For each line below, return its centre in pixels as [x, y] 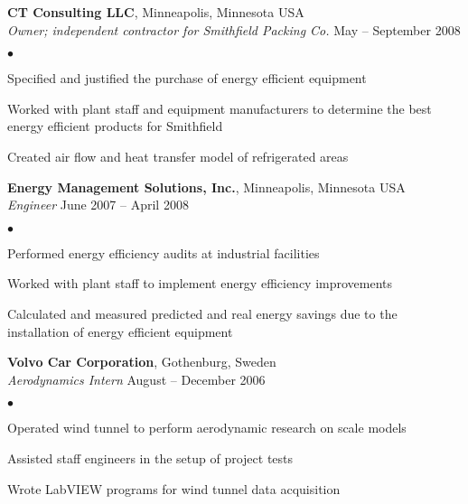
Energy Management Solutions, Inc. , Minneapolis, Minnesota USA [206, 187]
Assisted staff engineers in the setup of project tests [150, 457]
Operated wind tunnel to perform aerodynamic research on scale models [207, 428]
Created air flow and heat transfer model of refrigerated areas [178, 156]
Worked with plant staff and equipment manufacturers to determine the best [220, 108]
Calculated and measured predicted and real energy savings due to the [202, 313]
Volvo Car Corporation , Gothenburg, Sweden [142, 362]
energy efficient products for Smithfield [115, 126]
